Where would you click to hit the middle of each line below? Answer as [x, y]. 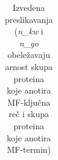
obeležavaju [29, 55]
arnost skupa [29, 66]
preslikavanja [29, 19]
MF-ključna [29, 102]
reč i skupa [29, 114]
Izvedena [29, 7]
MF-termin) [29, 149]
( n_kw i [29, 31]
